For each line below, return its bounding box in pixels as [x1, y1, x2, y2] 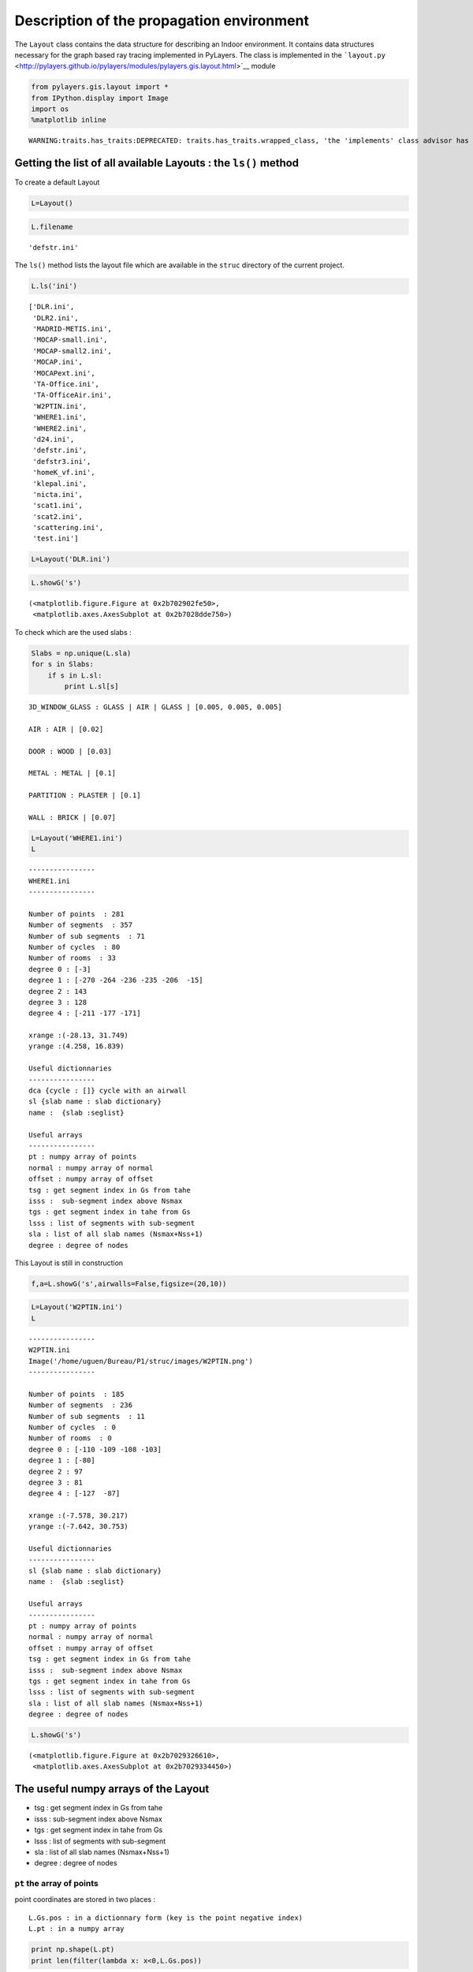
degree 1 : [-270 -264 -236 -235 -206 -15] [28, 976, 204, 985]
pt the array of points [14, 1878, 99, 1889]
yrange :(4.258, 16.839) [28, 1042, 125, 1051]
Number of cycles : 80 [28, 943, 121, 951]
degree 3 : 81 [28, 1477, 83, 1487]
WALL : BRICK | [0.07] [28, 812, 117, 822]
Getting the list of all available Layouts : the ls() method [14, 156, 300, 170]
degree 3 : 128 [28, 998, 88, 1007]
